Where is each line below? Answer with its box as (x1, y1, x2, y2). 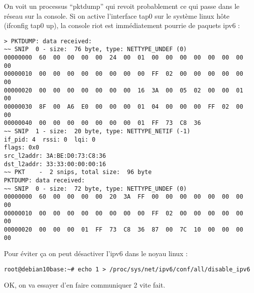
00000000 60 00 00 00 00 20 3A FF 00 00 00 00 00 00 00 (4, 193, 243, 201)
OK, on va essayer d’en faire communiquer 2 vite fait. (4, 280, 166, 290)
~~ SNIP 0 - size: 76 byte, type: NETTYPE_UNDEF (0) (4, 46, 187, 53)
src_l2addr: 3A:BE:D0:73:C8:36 (4, 152, 106, 159)
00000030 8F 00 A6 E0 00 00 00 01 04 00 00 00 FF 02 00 (4, 103, 243, 111)
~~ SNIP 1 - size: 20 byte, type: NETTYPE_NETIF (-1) (4, 128, 191, 135)
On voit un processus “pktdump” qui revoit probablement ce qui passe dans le (4, 1, 240, 11)
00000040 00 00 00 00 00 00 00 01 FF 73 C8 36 (4, 119, 201, 127)
